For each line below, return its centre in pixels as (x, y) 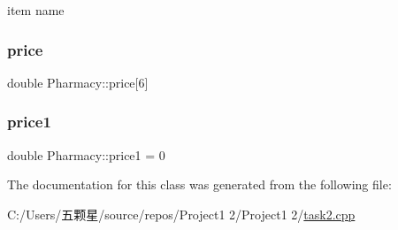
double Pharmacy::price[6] (78, 82)
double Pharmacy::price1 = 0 (86, 154)
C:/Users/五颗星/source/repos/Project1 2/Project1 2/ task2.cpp (181, 214)
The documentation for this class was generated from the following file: (199, 184)
